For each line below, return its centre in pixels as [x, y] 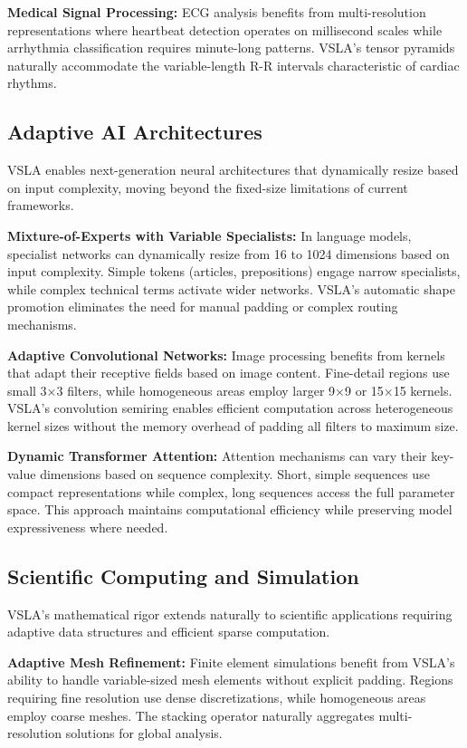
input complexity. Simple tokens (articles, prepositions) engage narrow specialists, [234, 271]
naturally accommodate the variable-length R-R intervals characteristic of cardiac [233, 65]
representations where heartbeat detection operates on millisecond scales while [225, 29]
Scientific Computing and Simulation [183, 575]
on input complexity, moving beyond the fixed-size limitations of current [208, 187]
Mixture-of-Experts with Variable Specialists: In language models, [210, 235]
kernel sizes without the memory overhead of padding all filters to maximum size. [233, 425]
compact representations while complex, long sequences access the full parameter [231, 491]
